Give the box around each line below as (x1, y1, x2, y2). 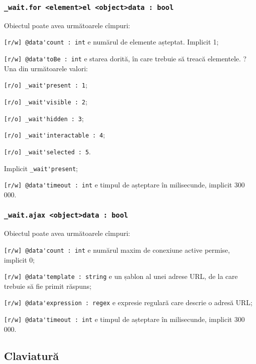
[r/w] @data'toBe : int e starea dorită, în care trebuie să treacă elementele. (4, 53, 241, 64)
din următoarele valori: (18, 63, 88, 73)
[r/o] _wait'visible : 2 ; (4, 96, 87, 106)
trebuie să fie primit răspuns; (4, 280, 91, 291)
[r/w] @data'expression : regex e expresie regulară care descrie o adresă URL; (4, 297, 253, 308)
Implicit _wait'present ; (4, 163, 78, 173)
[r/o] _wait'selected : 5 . (4, 146, 91, 156)
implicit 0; (4, 254, 35, 265)
